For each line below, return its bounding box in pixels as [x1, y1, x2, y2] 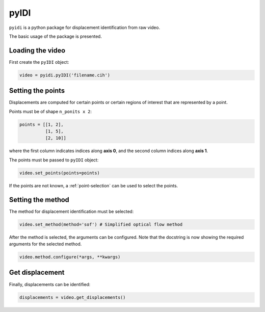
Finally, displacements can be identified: [9, 281, 91, 287]
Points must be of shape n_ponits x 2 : [9, 108, 92, 114]
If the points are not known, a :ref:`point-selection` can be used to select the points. [9, 182, 178, 188]
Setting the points [9, 86, 65, 95]
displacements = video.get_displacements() [19, 294, 126, 300]
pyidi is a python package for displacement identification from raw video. [9, 25, 160, 30]
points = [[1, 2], [19, 122, 64, 127]
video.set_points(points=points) [19, 170, 100, 176]
